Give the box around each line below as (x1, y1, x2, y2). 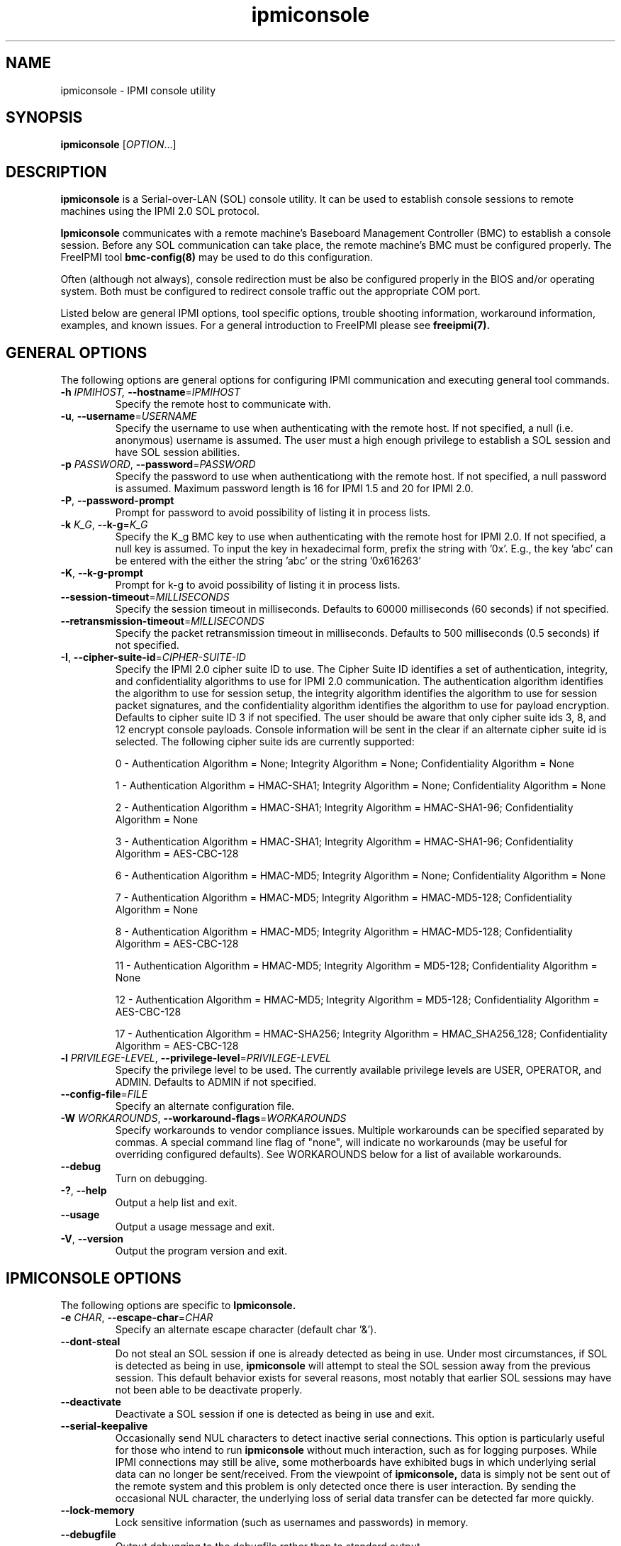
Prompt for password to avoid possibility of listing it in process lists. (115, 506, 431, 519)
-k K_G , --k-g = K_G (60, 518, 148, 531)
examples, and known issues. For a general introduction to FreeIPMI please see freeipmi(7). (60, 319, 491, 332)
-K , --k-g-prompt (60, 567, 143, 579)
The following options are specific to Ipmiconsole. (60, 1298, 296, 1311)
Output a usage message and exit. (115, 1220, 275, 1233)
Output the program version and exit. (115, 1245, 288, 1257)
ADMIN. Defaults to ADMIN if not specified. (115, 1076, 317, 1089)
